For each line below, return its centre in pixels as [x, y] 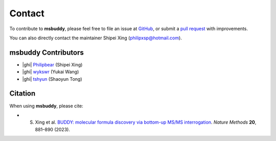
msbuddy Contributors [47, 52]
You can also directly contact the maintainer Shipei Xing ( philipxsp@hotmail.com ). [96, 38]
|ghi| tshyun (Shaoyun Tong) [52, 79]
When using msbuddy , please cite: [47, 106]
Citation [22, 94]
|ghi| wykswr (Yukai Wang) [51, 72]
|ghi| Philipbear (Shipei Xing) [52, 64]
